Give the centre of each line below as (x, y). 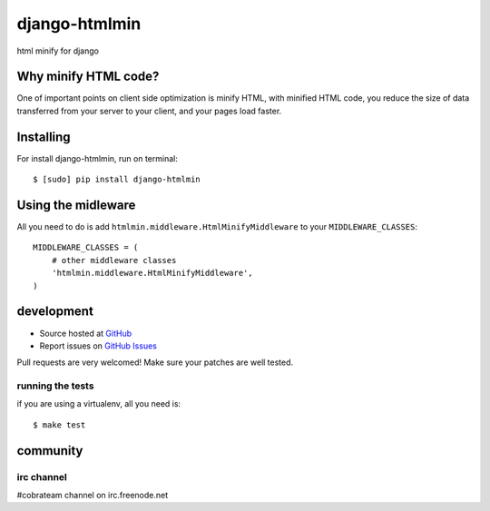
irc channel (42, 477)
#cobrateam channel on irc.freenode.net (92, 495)
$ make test (59, 425)
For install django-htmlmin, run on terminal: (98, 158)
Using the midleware (76, 205)
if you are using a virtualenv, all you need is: (99, 404)
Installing (44, 137)
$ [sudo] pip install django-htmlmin (117, 180)
